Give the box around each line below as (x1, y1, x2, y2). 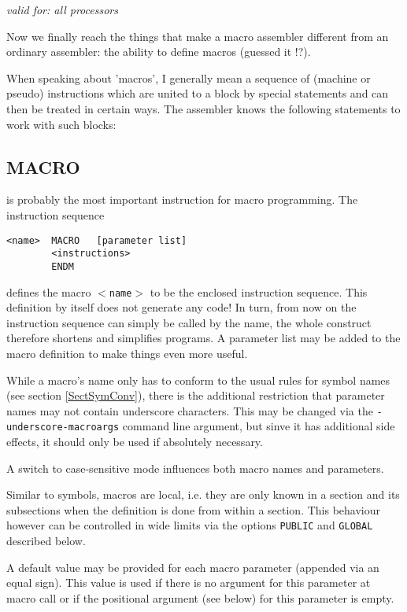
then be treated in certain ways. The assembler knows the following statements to (6, 100, 401, 116)
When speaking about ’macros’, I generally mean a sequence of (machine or (6, 69, 371, 86)
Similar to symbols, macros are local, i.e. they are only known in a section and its (6, 486, 400, 503)
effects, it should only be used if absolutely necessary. (6, 433, 263, 450)
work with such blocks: (6, 116, 117, 132)
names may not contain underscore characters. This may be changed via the (6, 402, 373, 418)
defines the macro (6, 283, 91, 300)
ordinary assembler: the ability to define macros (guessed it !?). (6, 43, 311, 60)
